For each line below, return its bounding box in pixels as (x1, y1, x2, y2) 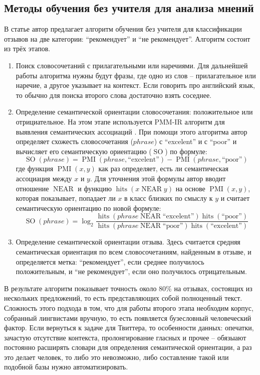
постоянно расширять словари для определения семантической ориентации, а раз (4, 342, 252, 352)
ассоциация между (16, 173, 72, 183)
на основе (175, 183, 205, 193)
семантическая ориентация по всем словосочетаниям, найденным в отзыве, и (16, 246, 251, 257)
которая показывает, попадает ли (16, 193, 116, 203)
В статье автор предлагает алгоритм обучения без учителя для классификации (4, 24, 242, 34)
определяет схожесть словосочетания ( (16, 136, 133, 147)
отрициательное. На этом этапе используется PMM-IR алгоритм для (16, 116, 225, 127)
